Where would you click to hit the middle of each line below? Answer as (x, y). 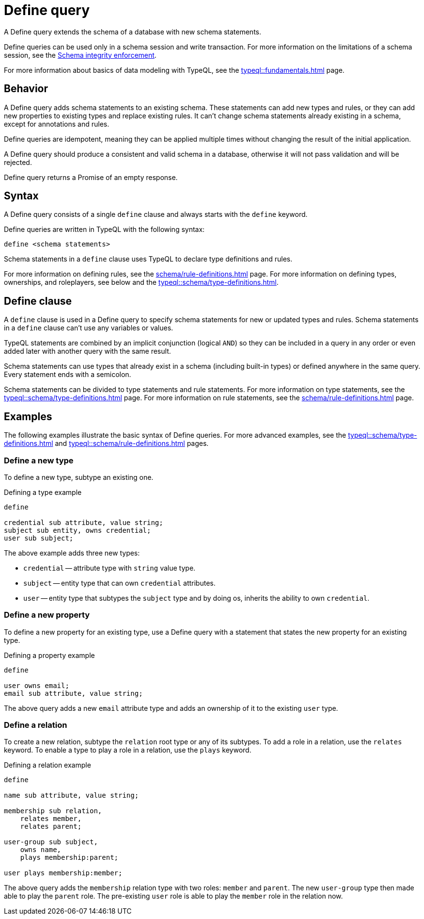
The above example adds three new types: (72, 553)
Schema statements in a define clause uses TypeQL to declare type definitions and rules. (148, 259)
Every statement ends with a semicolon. (68, 375)
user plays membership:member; (63, 873)
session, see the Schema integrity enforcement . (80, 55)
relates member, (51, 819)
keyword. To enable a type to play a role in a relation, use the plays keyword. (128, 750)
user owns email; (37, 685)
